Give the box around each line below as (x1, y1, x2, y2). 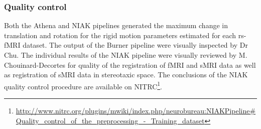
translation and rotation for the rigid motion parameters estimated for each (4, 30, 236, 40)
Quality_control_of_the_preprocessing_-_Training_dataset (16, 115, 205, 125)
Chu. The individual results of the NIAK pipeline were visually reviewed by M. (4, 50, 247, 60)
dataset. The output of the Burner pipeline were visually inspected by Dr (23, 40, 248, 50)
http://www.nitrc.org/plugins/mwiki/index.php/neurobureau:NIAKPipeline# (16, 105, 256, 116)
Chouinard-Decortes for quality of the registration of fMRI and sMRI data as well (4, 59, 256, 70)
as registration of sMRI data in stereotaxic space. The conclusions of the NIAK (4, 69, 248, 80)
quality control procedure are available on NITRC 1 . (4, 79, 162, 91)
